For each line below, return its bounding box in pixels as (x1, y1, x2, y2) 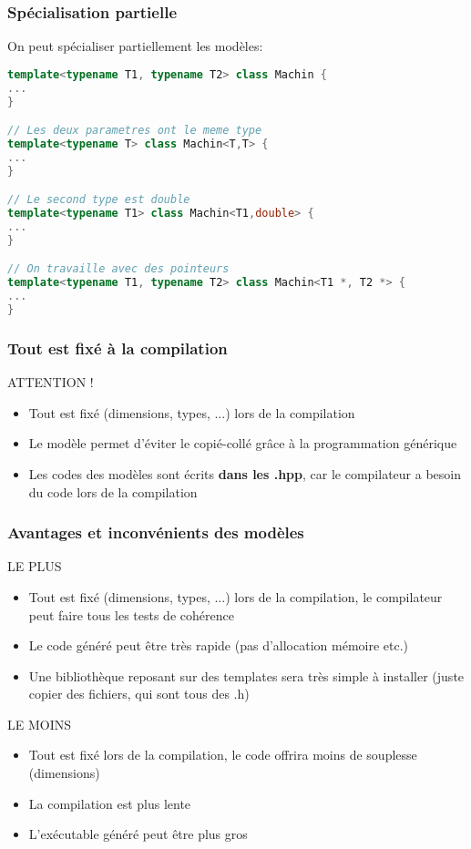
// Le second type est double (7, 193, 190, 207)
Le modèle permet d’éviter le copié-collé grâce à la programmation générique (28, 434, 457, 453)
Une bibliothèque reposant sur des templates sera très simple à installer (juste (28, 666, 465, 685)
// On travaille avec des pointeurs (7, 262, 230, 276)
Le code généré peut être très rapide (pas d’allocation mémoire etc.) (28, 636, 409, 655)
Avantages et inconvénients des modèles (7, 521, 304, 544)
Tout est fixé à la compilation (7, 336, 228, 359)
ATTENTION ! (7, 373, 94, 392)
